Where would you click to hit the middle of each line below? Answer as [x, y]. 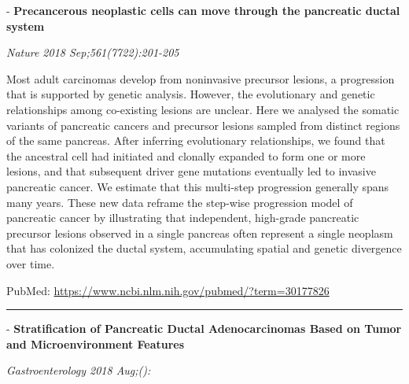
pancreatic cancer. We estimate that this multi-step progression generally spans [198, 186]
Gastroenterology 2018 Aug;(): [79, 370]
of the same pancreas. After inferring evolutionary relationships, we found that [196, 140]
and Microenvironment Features [96, 343]
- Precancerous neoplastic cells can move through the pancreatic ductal [203, 10]
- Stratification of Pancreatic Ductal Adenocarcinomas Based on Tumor [204, 329]
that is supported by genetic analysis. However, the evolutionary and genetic [191, 94]
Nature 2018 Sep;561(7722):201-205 [93, 52]
